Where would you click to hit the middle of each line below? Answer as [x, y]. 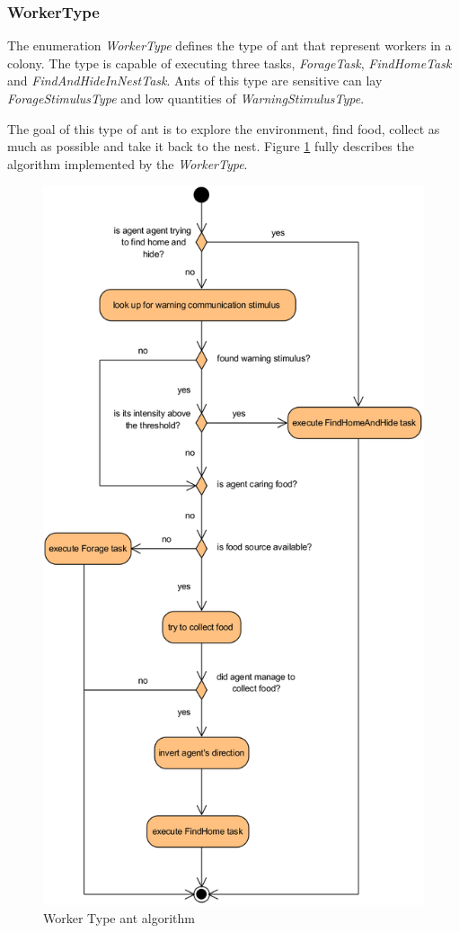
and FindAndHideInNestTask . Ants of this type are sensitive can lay [195, 81]
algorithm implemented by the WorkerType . [128, 163]
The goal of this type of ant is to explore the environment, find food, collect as [224, 128]
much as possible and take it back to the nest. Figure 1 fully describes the [211, 146]
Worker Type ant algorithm [119, 917]
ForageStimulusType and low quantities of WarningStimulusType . [186, 98]
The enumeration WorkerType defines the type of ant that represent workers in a [229, 45]
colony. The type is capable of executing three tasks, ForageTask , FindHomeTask [229, 63]
